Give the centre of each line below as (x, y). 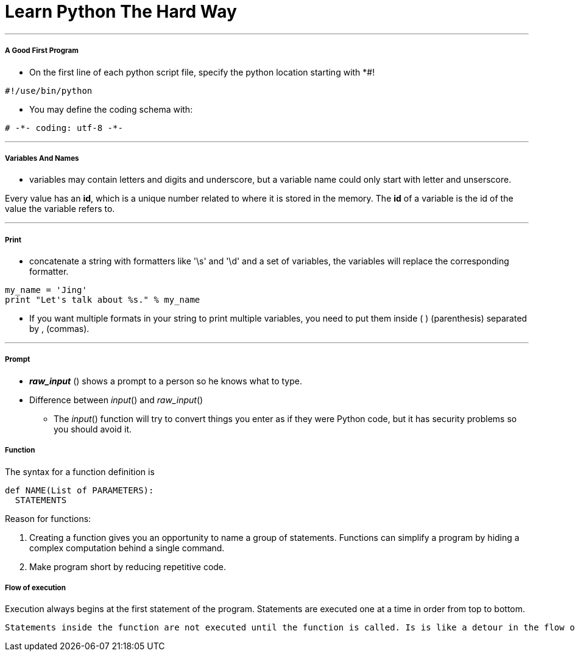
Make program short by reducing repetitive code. (128, 566)
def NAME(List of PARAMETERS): (79, 490)
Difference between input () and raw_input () (116, 400)
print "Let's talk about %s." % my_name (103, 300)
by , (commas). (59, 329)
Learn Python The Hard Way (121, 12)
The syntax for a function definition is (80, 471)
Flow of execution (35, 588)
